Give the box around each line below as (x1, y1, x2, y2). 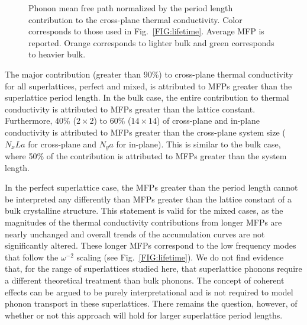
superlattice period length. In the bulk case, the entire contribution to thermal (5, 91, 289, 104)
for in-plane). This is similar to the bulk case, (116, 137, 281, 150)
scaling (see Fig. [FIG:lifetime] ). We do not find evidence (76, 250, 284, 263)
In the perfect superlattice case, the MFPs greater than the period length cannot (5, 181, 298, 194)
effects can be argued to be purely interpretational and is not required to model (5, 285, 293, 298)
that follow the (5, 250, 59, 263)
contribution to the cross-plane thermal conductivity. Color (28, 13, 243, 25)
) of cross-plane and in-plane (157, 114, 260, 127)
